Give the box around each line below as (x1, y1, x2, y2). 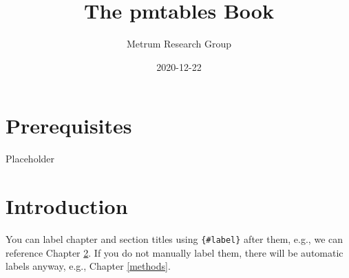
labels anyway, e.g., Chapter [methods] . (6, 259, 171, 273)
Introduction (6, 192, 128, 220)
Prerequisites (6, 111, 132, 140)
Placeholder (6, 151, 55, 166)
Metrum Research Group (126, 36, 232, 51)
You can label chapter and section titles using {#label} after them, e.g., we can (6, 231, 343, 246)
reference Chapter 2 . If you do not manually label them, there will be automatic (6, 245, 343, 259)
